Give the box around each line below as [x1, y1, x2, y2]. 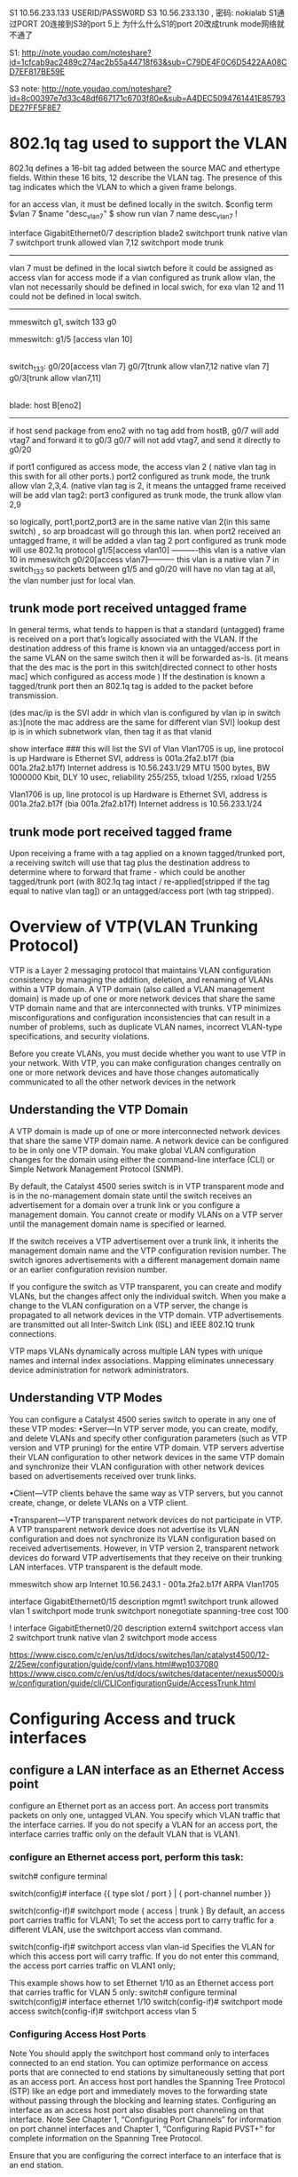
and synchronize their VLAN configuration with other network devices [9, 1461, 264, 1472]
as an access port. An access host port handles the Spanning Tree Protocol [9, 2077, 286, 2087]
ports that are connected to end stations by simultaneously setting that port [9, 2067, 286, 2078]
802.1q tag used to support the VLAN [9, 133, 288, 154]
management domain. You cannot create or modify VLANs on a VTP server [9, 1209, 284, 1220]
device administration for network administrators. [9, 1364, 189, 1375]
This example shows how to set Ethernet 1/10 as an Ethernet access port [9, 1978, 274, 1988]
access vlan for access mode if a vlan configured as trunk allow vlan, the [9, 272, 276, 282]
